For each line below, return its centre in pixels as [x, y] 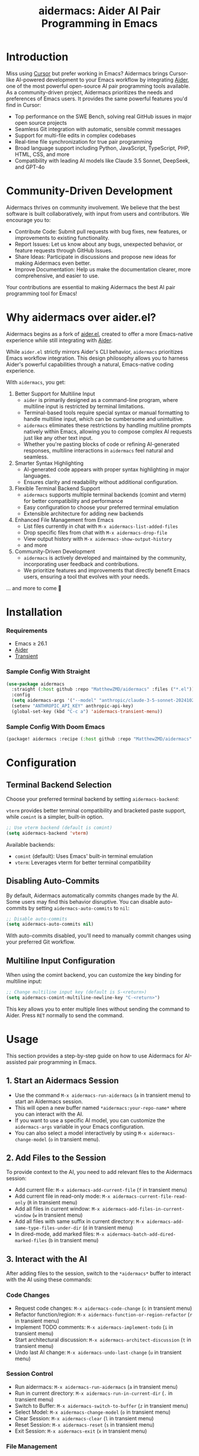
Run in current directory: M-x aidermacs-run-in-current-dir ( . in [94, 1393]
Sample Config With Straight [48, 672]
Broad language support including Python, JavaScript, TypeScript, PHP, [102, 148]
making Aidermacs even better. [53, 263]
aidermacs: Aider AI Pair [99, 11]
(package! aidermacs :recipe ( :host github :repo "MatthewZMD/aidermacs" [99, 739]
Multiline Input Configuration [61, 960]
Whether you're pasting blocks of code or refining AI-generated [101, 444]
